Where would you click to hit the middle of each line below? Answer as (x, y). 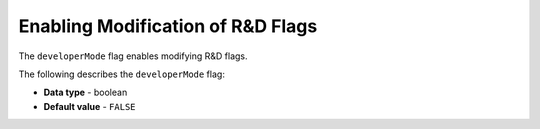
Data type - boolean (85, 92)
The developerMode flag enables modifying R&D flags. (133, 56)
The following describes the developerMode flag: (121, 74)
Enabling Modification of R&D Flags (168, 26)
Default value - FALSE (89, 106)
